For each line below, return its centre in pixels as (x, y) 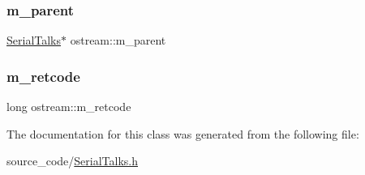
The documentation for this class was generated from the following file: (183, 133)
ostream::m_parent (118, 40)
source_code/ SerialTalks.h (73, 161)
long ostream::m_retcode (69, 107)
